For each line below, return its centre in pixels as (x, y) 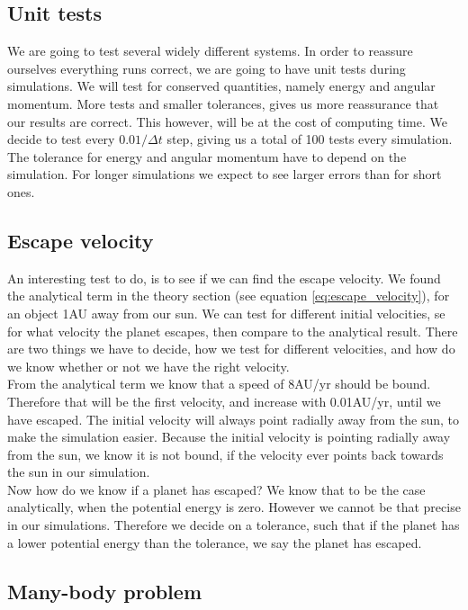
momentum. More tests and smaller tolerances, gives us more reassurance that (223, 103)
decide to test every (61, 139)
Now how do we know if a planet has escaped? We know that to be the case (216, 489)
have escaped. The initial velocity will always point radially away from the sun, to (233, 419)
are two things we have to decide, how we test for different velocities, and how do (231, 349)
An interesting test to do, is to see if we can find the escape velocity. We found (224, 278)
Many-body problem (105, 591)
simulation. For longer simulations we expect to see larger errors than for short (225, 174)
